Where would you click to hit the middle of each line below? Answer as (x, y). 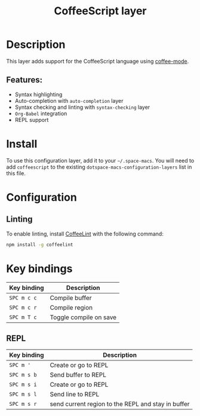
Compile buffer (71, 298)
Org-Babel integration (41, 113)
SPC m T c (23, 317)
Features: (24, 80)
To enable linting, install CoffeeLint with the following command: (85, 234)
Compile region (71, 307)
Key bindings (39, 269)
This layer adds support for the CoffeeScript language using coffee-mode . (98, 61)
